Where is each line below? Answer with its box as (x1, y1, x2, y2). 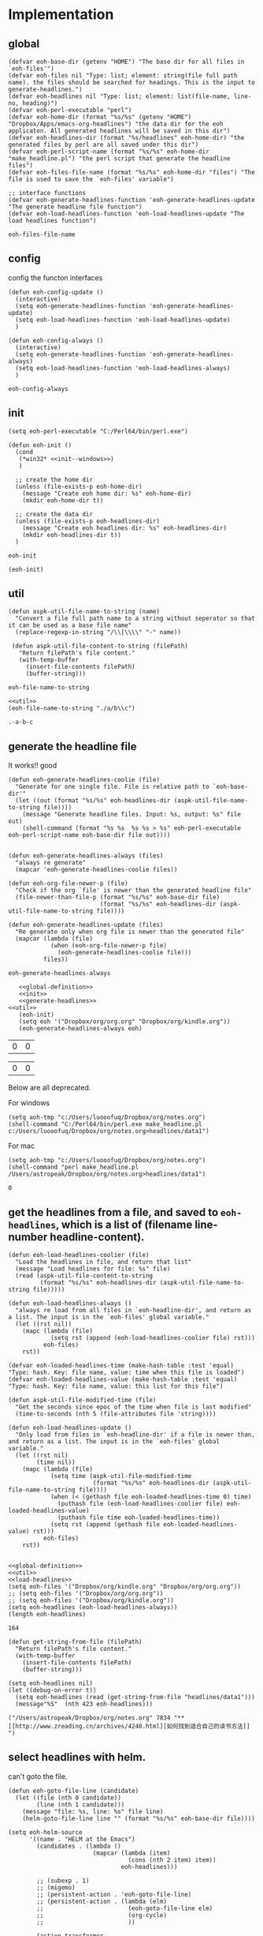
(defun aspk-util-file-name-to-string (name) (8, 608, 160, 616)
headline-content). (50, 1230, 145, 1244)
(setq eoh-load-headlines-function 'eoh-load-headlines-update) (15, 316, 231, 324)
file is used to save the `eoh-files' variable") (8, 175, 175, 183)
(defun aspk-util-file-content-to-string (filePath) (11, 642, 189, 651)
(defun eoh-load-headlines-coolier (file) (8, 1251, 150, 1259)
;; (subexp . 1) (36, 1877, 90, 1885)
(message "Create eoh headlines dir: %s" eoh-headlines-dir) (22, 523, 227, 532)
